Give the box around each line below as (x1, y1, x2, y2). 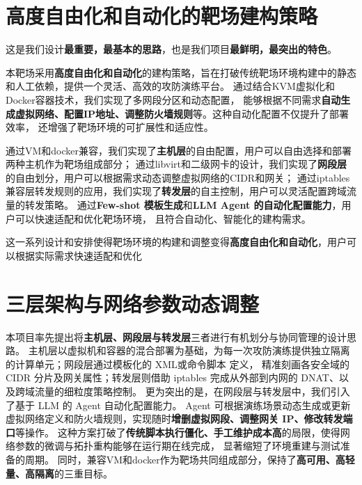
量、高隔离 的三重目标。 (6, 466, 113, 480)
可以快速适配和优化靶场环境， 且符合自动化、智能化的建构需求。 (15, 211, 311, 225)
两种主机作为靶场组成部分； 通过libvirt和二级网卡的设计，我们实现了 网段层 (6, 157, 347, 171)
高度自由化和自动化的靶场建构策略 (6, 1, 318, 30)
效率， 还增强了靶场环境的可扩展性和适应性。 (6, 120, 214, 134)
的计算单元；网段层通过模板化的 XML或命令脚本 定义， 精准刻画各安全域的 (6, 356, 350, 371)
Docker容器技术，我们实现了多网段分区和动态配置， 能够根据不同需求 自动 (6, 92, 341, 106)
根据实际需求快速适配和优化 (15, 248, 142, 262)
